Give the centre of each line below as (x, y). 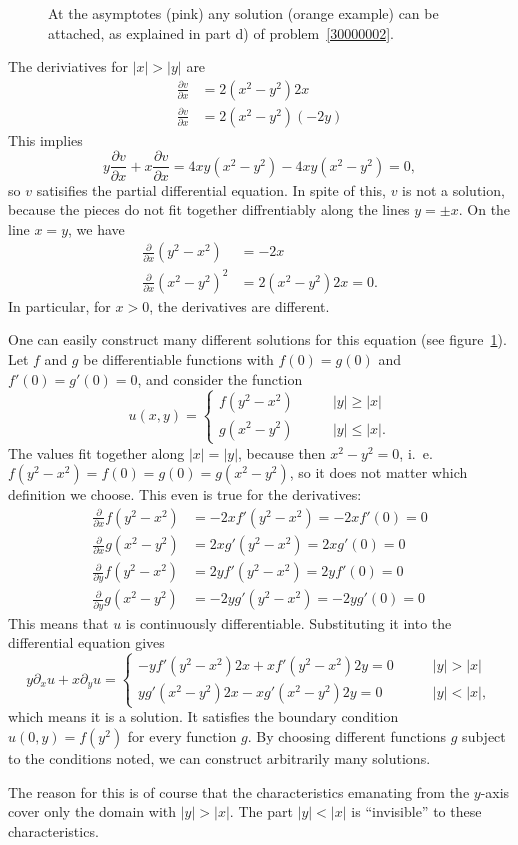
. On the (484, 209)
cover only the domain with (92, 811)
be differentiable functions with (178, 359)
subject (484, 736)
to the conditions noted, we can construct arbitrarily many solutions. (219, 758)
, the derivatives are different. (239, 305)
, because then (282, 452)
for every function (182, 736)
